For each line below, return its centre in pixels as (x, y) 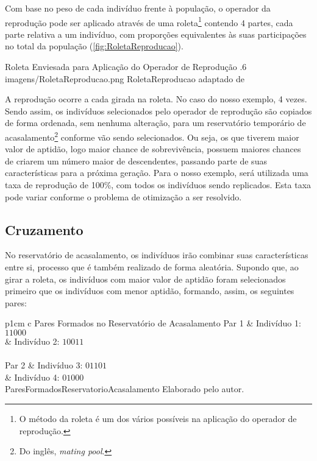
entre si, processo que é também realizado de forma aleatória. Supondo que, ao (152, 267)
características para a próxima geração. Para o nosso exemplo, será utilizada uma (157, 173)
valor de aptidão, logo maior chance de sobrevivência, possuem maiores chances (153, 149)
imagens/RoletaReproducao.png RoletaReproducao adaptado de (125, 78)
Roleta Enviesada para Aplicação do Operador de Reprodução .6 (126, 67)
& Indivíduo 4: (32, 377)
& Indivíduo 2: (32, 341)
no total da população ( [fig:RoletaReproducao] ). (94, 46)
